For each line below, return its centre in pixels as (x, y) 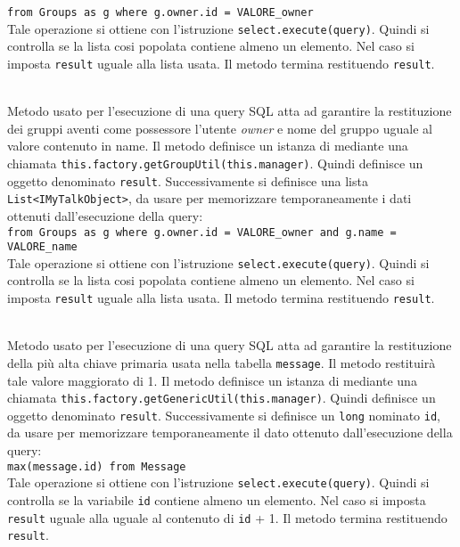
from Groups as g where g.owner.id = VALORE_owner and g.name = (202, 232)
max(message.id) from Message (97, 466)
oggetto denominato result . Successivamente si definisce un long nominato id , (224, 415)
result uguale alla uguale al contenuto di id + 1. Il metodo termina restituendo (227, 517)
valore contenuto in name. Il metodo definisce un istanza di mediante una (208, 146)
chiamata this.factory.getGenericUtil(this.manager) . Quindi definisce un (222, 398)
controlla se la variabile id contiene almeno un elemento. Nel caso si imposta (217, 499)
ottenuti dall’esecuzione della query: (105, 215)
